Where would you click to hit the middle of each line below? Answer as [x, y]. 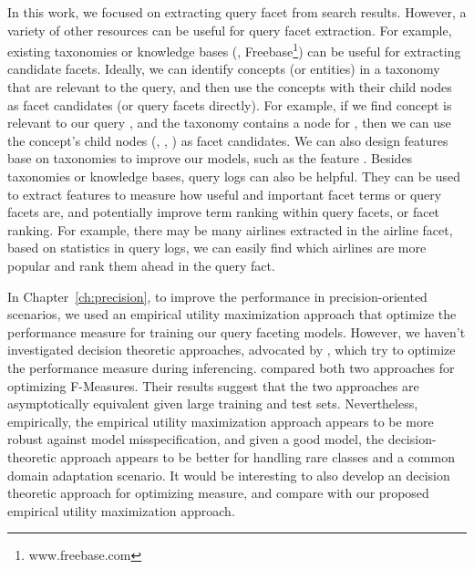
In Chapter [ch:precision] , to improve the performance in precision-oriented [217, 296]
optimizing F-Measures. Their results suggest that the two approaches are [213, 385]
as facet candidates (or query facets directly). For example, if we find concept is [230, 104]
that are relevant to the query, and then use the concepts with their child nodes [230, 87]
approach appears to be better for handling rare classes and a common [258, 456]
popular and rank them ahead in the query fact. [141, 265]
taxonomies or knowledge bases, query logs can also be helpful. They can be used [234, 176]
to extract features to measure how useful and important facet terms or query [225, 194]
